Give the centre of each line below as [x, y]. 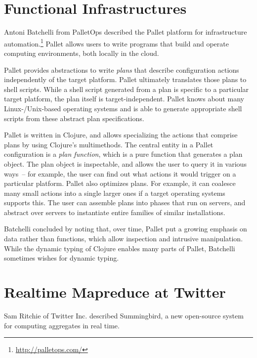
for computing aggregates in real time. [62, 325]
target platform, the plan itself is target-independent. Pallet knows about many [124, 99]
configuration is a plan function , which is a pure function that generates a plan [123, 154]
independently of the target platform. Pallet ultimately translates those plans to [125, 79]
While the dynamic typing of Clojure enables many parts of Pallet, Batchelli [120, 248]
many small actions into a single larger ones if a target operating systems [115, 193]
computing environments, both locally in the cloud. [82, 53]
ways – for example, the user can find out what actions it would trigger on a [120, 173]
